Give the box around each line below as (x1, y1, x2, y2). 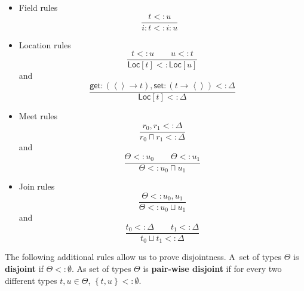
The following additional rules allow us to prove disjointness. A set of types (5, 250, 282, 263)
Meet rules (19, 109, 58, 122)
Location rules (19, 38, 71, 51)
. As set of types (72, 262, 131, 274)
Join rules (19, 180, 55, 193)
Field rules (19, 1, 58, 13)
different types (5, 274, 57, 286)
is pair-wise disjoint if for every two (143, 262, 282, 274)
